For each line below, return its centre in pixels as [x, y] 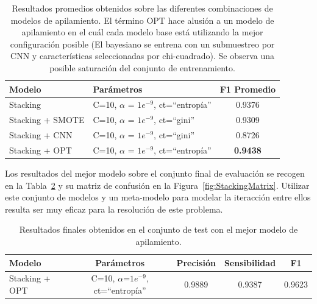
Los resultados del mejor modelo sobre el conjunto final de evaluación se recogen [155, 173]
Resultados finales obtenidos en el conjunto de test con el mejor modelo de [158, 229]
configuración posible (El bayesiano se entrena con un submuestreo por [142, 44]
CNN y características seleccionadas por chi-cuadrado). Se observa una [143, 56]
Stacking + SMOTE [47, 120]
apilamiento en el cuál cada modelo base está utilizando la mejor [142, 32]
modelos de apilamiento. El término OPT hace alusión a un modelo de [142, 20]
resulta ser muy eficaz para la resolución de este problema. [114, 209]
